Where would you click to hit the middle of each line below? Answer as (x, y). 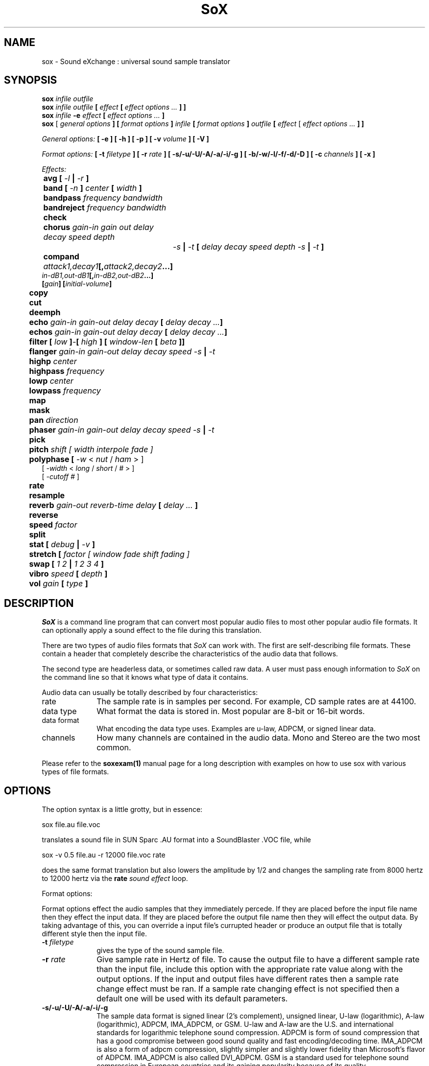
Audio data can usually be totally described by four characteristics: (150, 693)
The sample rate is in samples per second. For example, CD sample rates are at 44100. (256, 702)
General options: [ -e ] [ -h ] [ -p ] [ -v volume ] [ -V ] (125, 139)
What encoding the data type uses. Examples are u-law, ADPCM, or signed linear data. (236, 729)
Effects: (54, 169)
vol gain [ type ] (59, 584)
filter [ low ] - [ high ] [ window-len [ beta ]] (107, 342)
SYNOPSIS (31, 80)
